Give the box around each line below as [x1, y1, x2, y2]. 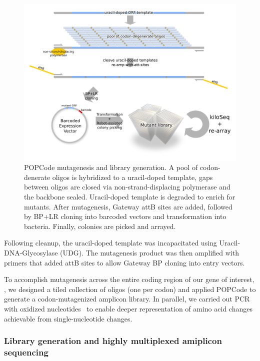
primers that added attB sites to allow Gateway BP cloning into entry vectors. [4, 257, 245, 267]
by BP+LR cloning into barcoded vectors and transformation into [24, 211, 226, 221]
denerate [24, 171, 50, 182]
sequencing [4, 345, 48, 358]
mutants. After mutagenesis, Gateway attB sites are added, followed [24, 201, 232, 211]
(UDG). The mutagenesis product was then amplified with [60, 247, 239, 257]
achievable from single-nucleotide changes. [4, 313, 132, 323]
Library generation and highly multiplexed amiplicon [4, 334, 222, 347]
